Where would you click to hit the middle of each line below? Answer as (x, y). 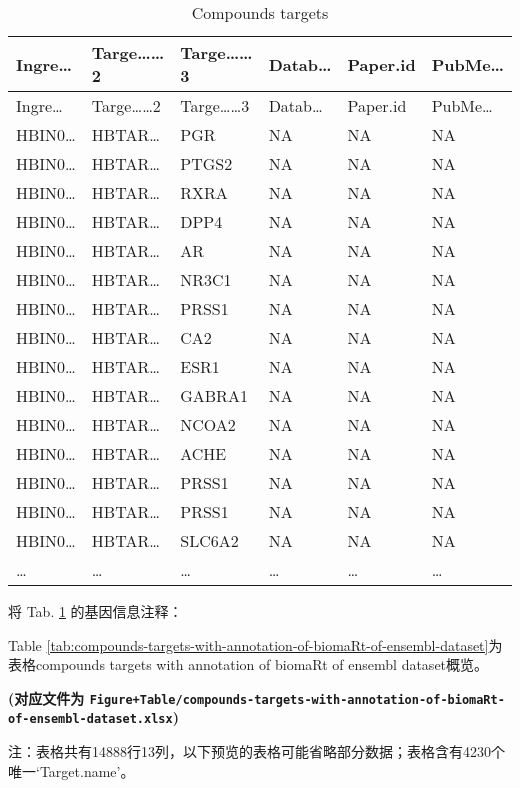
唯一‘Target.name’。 (71, 770)
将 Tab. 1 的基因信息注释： (95, 611)
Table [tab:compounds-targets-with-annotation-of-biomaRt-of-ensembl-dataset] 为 (255, 644)
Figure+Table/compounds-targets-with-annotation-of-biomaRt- (297, 699)
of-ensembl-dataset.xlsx (90, 719)
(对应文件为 (46, 697)
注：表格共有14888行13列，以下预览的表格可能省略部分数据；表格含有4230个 (256, 751)
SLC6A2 (209, 540)
